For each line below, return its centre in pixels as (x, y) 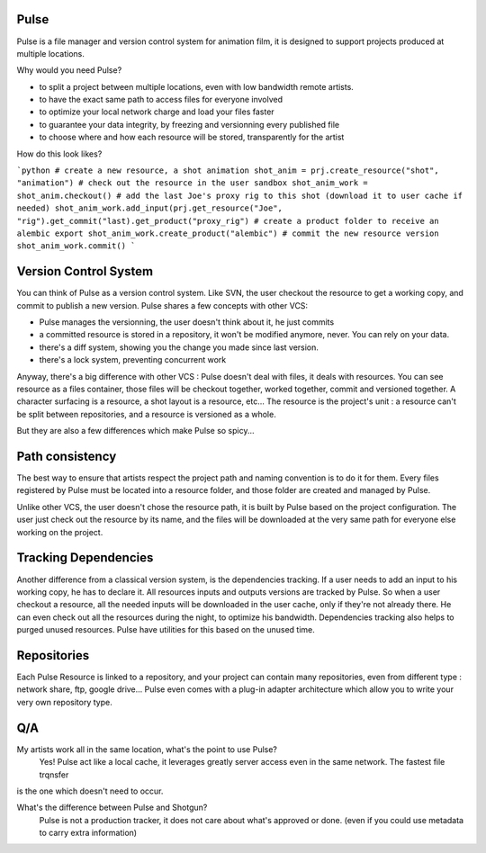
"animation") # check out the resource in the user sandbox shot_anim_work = (192, 183)
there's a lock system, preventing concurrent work (133, 360)
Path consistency (67, 456)
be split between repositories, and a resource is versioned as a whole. (146, 414)
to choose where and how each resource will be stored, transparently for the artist (192, 137)
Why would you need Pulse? (69, 70)
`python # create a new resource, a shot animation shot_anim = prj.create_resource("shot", (228, 171)
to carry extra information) (88, 833)
